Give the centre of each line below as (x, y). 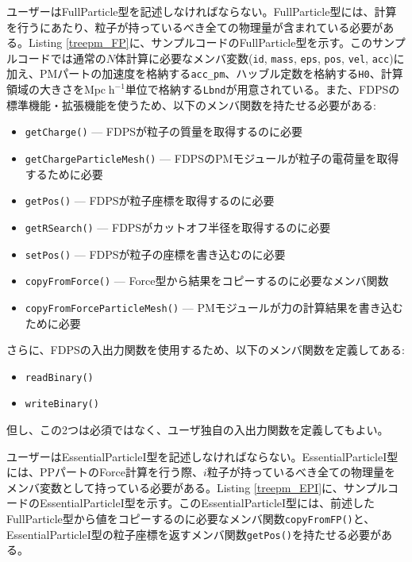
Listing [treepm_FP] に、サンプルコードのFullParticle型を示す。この (200, 42)
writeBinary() (62, 404)
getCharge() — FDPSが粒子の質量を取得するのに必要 (164, 131)
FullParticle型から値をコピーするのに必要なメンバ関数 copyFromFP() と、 (191, 518)
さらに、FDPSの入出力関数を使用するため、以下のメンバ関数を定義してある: (206, 350)
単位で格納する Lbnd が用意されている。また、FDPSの (262, 89)
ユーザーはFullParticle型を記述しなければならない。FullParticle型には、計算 (202, 11)
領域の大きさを (45, 89)
